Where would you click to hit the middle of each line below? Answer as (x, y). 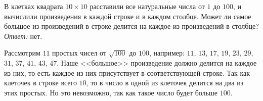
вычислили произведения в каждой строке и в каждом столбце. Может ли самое (128, 16)
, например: (167, 53)
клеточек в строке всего (40, 83)
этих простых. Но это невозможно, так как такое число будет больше (111, 92)
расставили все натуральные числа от (147, 6)
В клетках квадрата (34, 6)
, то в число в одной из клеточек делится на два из (165, 83)
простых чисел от (79, 53)
